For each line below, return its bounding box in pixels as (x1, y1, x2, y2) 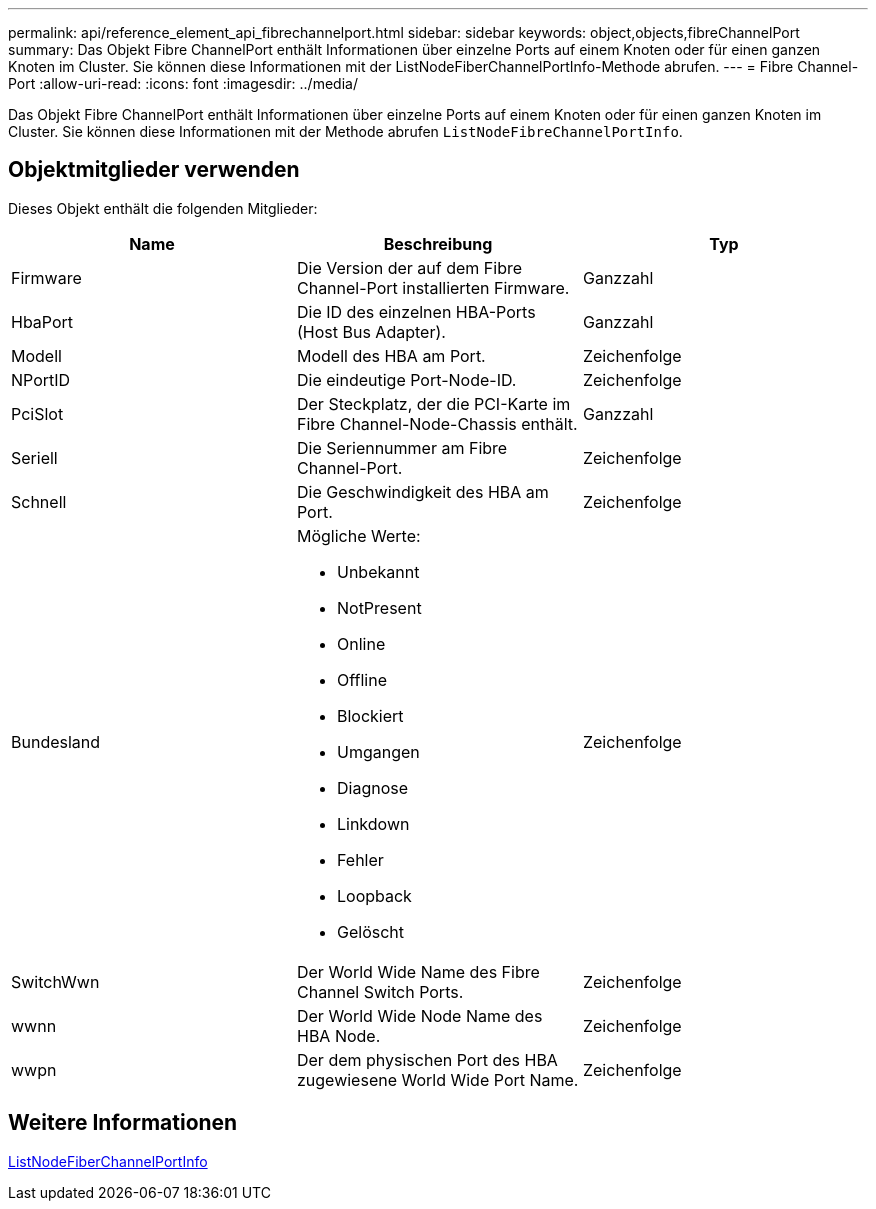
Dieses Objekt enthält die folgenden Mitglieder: (8, 199, 318, 217)
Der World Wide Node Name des (296, 1005, 543, 1026)
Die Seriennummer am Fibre (296, 437, 508, 458)
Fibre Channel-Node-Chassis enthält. (296, 413, 578, 434)
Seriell (11, 447, 58, 468)
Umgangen (336, 741, 420, 762)
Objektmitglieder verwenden (8, 157, 300, 183)
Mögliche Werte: (296, 525, 421, 546)
